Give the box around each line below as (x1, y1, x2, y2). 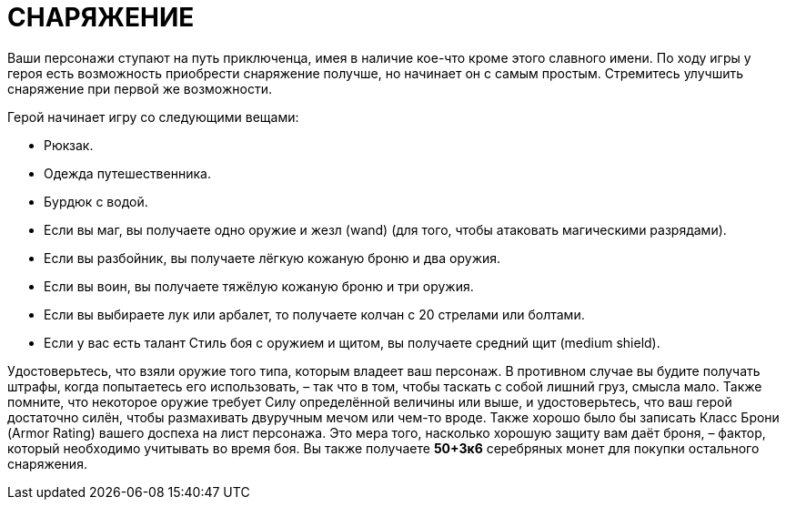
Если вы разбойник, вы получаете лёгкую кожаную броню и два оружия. (44, 249, 501, 266)
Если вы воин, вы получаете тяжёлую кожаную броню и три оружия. (44, 278, 474, 294)
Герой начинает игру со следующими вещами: (7, 108, 299, 125)
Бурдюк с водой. (44, 193, 148, 209)
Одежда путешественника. (44, 165, 211, 181)
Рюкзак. (44, 137, 94, 153)
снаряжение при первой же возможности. (7, 80, 272, 96)
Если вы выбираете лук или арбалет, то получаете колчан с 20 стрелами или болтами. (44, 306, 585, 322)
